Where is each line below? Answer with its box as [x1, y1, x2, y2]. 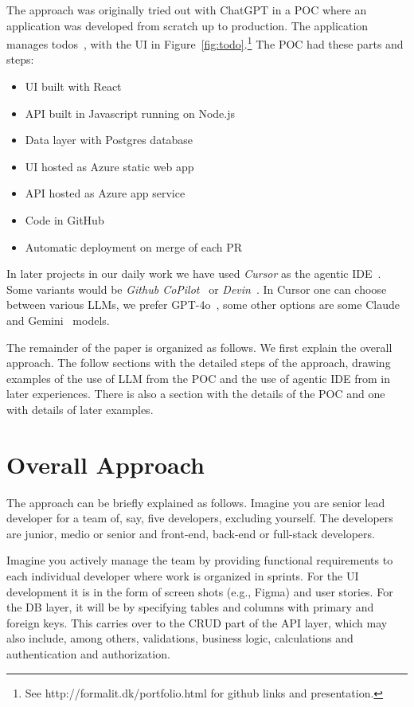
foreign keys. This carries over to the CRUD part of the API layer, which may [6, 614, 388, 631]
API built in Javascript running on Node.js [25, 104, 235, 121]
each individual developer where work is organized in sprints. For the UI [6, 568, 359, 584]
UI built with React [25, 78, 122, 95]
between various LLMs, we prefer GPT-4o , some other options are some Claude [6, 296, 400, 313]
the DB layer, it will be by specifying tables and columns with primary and [6, 599, 374, 615]
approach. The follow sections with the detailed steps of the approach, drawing [6, 354, 391, 371]
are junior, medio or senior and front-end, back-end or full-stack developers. [6, 525, 375, 541]
